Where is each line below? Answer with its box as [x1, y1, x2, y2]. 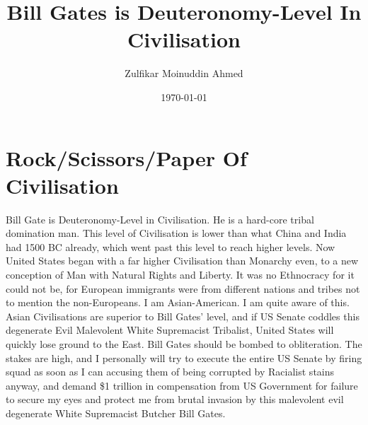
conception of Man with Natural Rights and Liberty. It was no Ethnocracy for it [6, 267, 355, 281]
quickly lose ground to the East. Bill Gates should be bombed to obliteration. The [6, 336, 362, 351]
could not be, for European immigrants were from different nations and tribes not [6, 281, 360, 296]
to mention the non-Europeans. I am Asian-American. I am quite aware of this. [6, 295, 350, 310]
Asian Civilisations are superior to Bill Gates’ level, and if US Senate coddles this [6, 308, 360, 323]
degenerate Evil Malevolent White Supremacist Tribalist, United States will [6, 322, 334, 337]
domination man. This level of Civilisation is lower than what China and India [6, 226, 347, 240]
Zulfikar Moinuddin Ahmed [125, 66, 243, 81]
